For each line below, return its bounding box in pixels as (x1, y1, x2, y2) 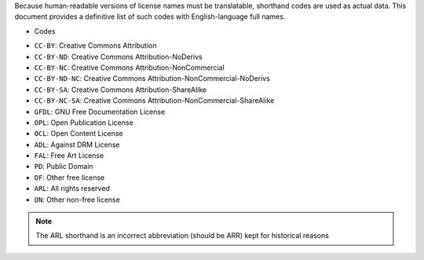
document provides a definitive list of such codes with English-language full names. (14, 12, 286, 21)
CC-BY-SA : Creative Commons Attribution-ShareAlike (34, 85, 207, 94)
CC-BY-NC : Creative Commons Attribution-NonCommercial (34, 63, 225, 72)
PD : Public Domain (34, 162, 93, 171)
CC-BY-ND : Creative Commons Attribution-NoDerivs (34, 52, 203, 61)
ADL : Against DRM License (34, 140, 120, 149)
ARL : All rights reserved (34, 184, 110, 193)
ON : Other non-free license (34, 195, 121, 204)
